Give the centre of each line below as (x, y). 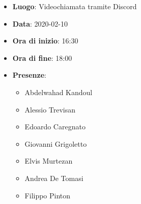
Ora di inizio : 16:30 (45, 41)
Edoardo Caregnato (55, 127)
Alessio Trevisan (50, 109)
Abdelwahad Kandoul (59, 92)
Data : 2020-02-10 (40, 23)
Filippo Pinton (48, 195)
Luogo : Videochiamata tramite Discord (75, 6)
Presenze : (29, 75)
